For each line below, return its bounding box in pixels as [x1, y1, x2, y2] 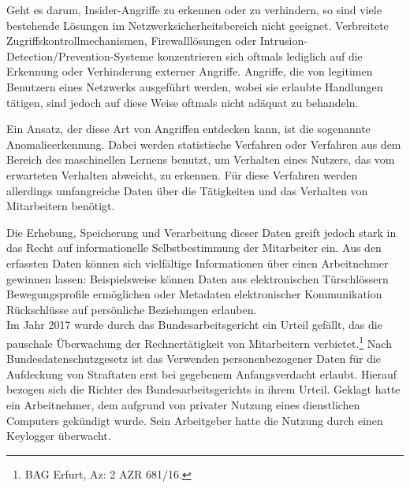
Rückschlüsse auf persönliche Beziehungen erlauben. [6, 301, 257, 317]
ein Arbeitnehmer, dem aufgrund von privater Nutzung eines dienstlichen [6, 396, 360, 412]
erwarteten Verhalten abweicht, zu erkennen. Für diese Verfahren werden [6, 166, 358, 183]
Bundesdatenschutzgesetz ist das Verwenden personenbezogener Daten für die [6, 350, 382, 367]
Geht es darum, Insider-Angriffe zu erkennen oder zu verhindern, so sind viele [6, 2, 382, 17]
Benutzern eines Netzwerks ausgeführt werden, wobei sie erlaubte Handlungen [6, 78, 383, 94]
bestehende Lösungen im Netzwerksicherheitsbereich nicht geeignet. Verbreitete [6, 17, 389, 33]
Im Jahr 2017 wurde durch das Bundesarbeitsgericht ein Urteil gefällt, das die [6, 316, 382, 333]
